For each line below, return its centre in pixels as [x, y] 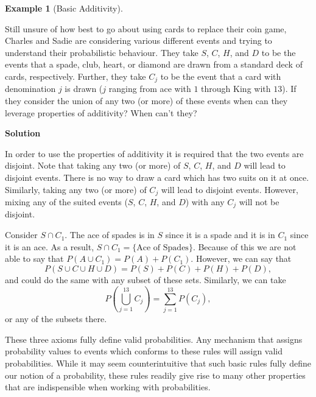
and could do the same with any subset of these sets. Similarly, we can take [146, 279]
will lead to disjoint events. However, [230, 189]
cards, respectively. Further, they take [75, 76]
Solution [23, 133]
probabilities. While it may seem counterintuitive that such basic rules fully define [158, 363]
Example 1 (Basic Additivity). [64, 8]
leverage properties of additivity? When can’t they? [101, 112]
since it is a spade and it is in [220, 235]
